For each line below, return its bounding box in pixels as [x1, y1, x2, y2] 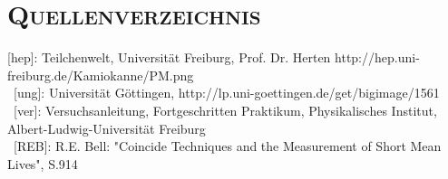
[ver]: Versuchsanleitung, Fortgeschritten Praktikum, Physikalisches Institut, [13, 100, 437, 119]
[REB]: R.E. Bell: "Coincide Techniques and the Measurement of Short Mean [13, 137, 442, 155]
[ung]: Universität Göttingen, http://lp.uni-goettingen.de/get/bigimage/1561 [13, 83, 440, 102]
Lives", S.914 [7, 154, 78, 173]
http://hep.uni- [335, 48, 420, 67]
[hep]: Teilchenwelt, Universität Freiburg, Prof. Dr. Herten [7, 48, 331, 67]
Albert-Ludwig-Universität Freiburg [7, 118, 206, 137]
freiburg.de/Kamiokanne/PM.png [7, 65, 194, 84]
